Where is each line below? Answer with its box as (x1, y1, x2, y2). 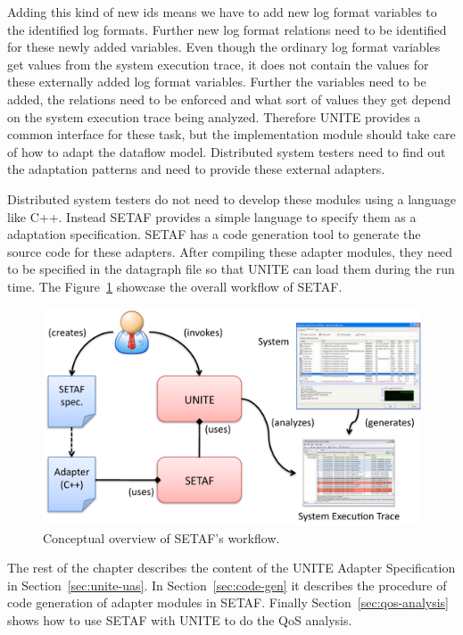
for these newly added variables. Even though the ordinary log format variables (7, 37, 441, 56)
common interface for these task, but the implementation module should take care (7, 125, 456, 144)
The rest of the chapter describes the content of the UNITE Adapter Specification (7, 558, 456, 577)
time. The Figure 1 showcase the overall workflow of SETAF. (7, 276, 343, 295)
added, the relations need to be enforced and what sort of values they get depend (7, 89, 451, 108)
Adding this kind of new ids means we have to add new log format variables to (7, 3, 437, 21)
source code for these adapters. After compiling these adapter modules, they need (7, 242, 453, 260)
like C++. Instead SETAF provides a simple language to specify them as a (7, 207, 417, 226)
